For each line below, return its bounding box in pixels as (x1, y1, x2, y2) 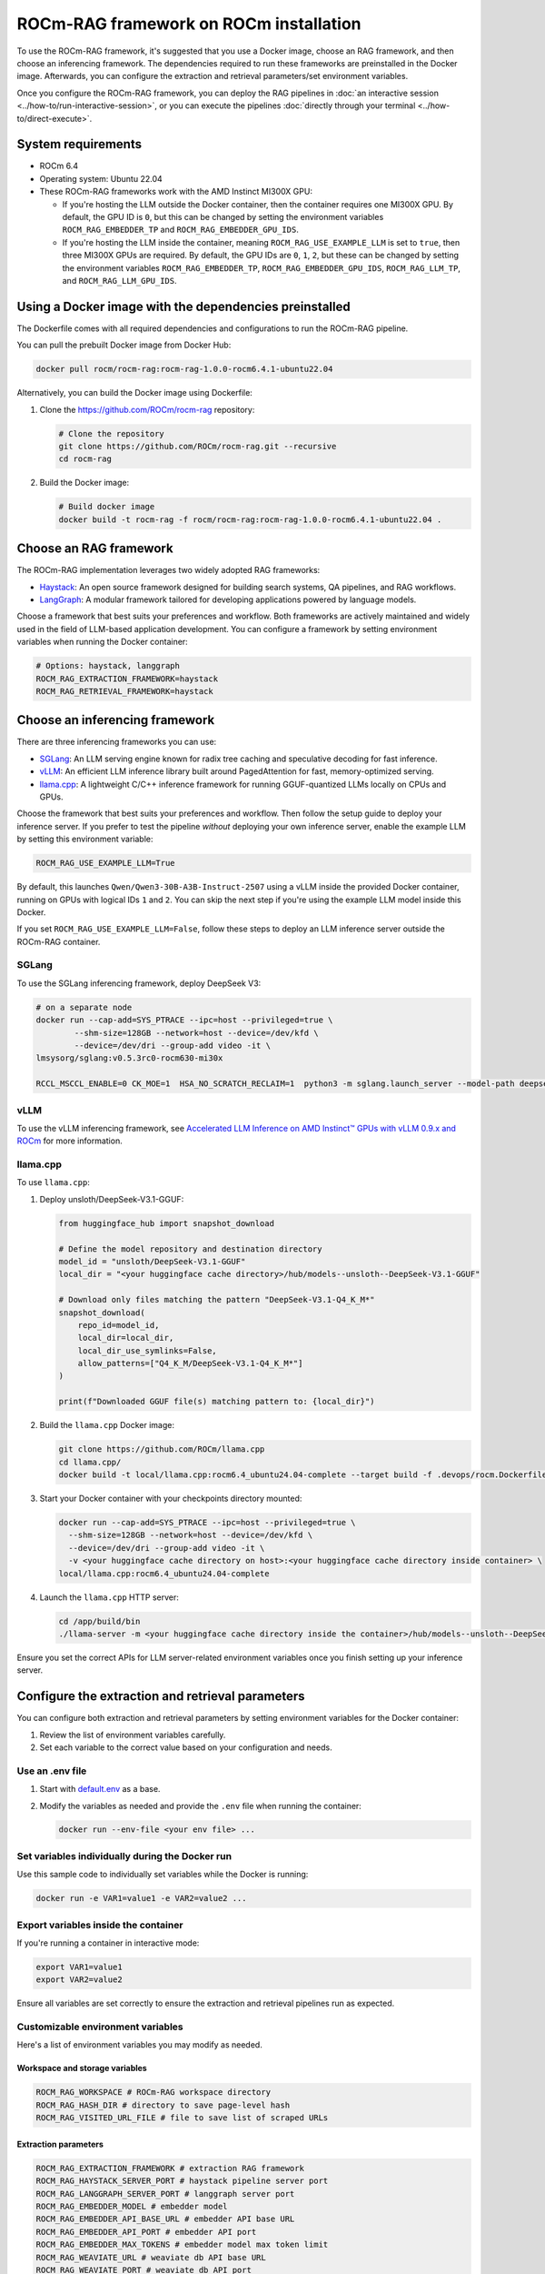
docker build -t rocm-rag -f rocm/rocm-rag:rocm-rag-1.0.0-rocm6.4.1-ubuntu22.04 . (58, 514, 442, 525)
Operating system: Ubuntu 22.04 (39, 173, 163, 184)
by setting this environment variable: (16, 833, 154, 845)
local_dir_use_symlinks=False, (77, 1345, 217, 1355)
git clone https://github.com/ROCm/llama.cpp (58, 1444, 265, 1454)
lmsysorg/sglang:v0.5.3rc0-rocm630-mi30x (35, 1053, 223, 1063)
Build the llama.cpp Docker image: (39, 1420, 175, 1431)
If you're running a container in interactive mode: (16, 1937, 200, 1948)
